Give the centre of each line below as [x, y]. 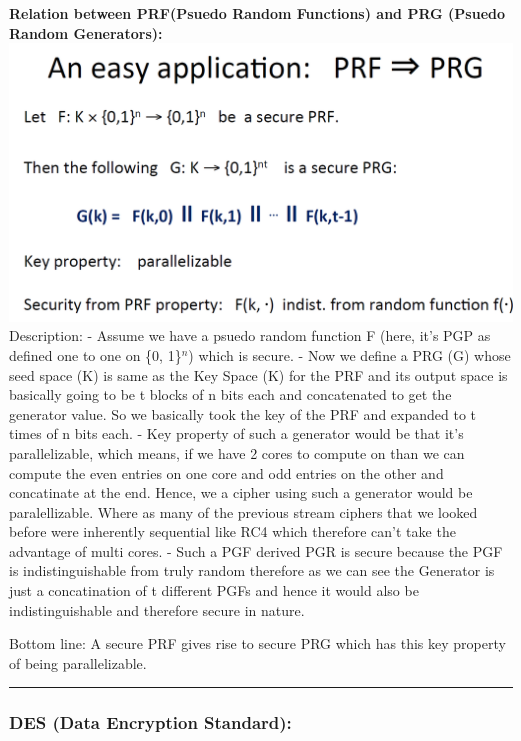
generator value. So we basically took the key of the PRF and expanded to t [243, 413]
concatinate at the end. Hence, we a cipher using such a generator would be [241, 492]
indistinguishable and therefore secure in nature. [157, 609]
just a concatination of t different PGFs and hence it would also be [214, 590]
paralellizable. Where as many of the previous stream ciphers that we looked [243, 511]
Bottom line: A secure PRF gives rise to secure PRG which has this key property [257, 643]
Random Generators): [86, 32]
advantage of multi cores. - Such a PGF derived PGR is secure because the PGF [256, 550]
